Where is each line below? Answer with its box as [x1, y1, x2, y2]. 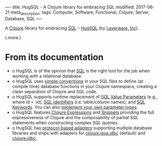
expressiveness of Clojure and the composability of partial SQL [12, 114, 139, 120]
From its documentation [5, 51, 104, 63]
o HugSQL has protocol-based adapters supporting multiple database [12, 125, 152, 131]
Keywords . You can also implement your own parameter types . [12, 104, 138, 110]
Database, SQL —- [5, 16, 43, 21]
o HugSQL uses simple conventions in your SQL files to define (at [12, 78, 144, 84]
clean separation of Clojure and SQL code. [12, 88, 98, 94]
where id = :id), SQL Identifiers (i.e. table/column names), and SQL [12, 99, 145, 104]
